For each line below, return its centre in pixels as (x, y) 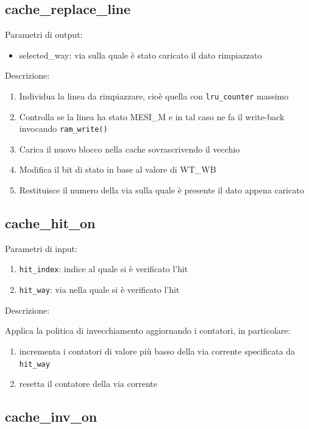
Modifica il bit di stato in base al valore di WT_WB (118, 169)
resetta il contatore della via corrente (88, 384)
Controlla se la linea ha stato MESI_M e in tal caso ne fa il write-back (152, 116)
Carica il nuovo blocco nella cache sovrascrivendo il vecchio (130, 149)
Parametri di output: (44, 34)
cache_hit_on (50, 223)
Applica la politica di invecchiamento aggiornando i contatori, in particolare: (148, 330)
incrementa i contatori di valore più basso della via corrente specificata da (157, 351)
